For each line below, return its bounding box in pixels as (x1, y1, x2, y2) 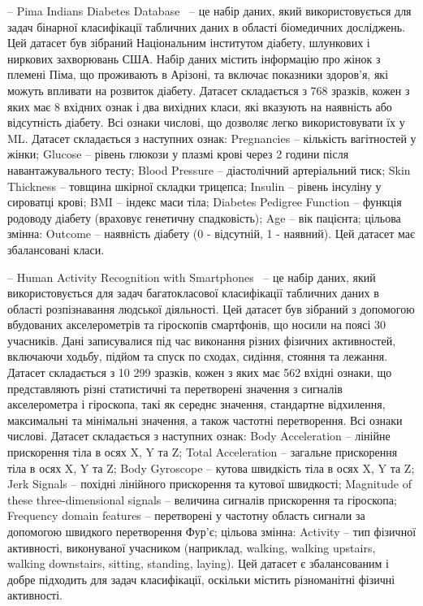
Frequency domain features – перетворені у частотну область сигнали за (7, 507, 365, 524)
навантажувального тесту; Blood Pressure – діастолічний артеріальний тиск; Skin (7, 161, 411, 178)
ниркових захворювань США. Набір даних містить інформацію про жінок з (7, 50, 381, 67)
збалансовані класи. (7, 240, 105, 258)
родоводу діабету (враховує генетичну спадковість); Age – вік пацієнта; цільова (7, 209, 401, 226)
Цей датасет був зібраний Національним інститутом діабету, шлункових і (7, 34, 370, 51)
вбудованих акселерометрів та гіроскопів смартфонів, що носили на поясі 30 (7, 316, 386, 333)
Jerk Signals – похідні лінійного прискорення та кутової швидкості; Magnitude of (7, 475, 412, 492)
